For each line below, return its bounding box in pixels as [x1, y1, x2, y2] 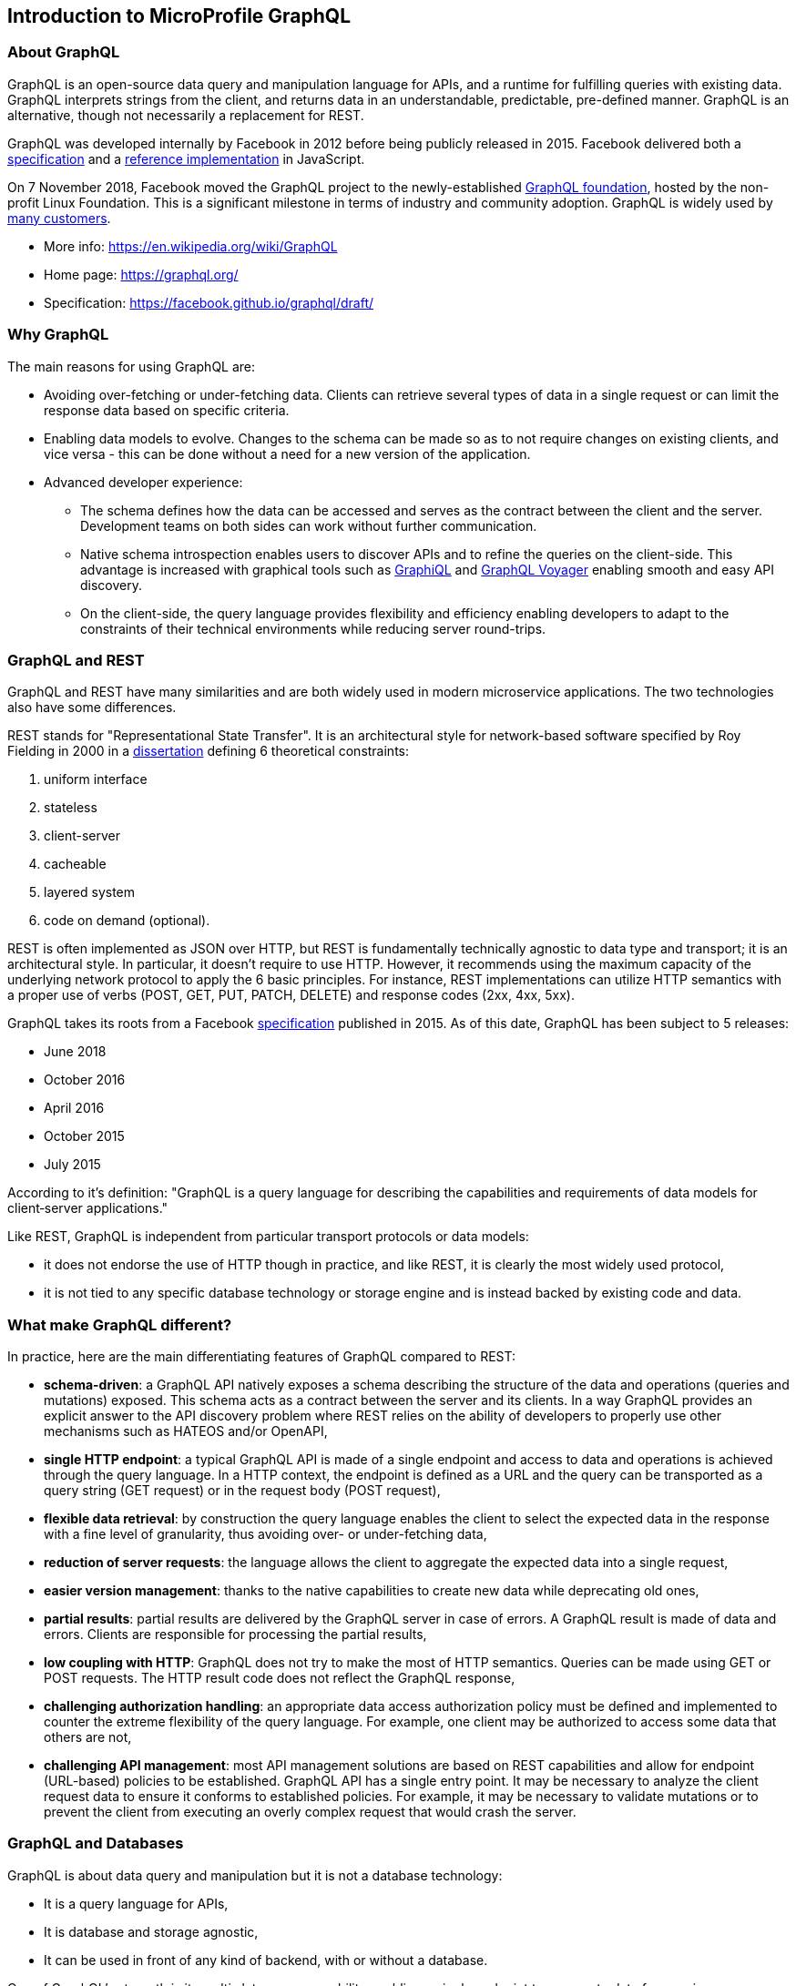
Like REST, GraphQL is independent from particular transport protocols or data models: [7, 1228, 529, 1245]
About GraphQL [7, 43, 120, 62]
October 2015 [44, 1128, 125, 1145]
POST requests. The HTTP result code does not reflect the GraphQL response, [44, 1670, 515, 1686]
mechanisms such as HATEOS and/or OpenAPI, [44, 1423, 328, 1440]
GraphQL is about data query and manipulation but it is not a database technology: [7, 1867, 503, 1883]
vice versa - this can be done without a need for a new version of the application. [44, 445, 531, 462]
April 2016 [44, 1100, 105, 1116]
